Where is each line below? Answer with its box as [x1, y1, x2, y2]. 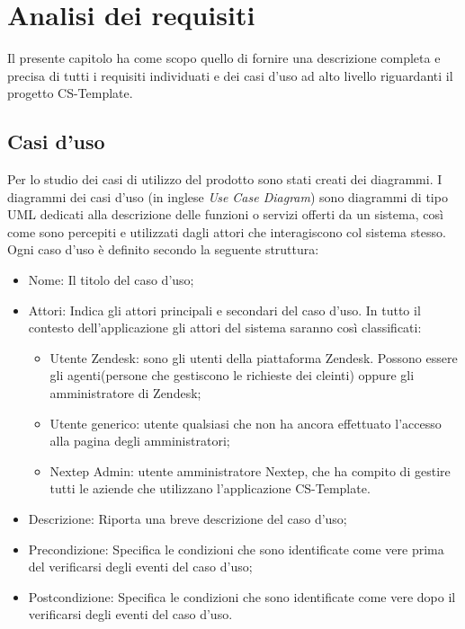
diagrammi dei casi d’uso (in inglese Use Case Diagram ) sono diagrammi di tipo [7, 187, 448, 206]
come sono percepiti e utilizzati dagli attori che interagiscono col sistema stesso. [7, 222, 446, 241]
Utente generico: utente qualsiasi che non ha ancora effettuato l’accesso [49, 413, 442, 432]
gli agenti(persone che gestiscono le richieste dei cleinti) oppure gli [49, 366, 415, 385]
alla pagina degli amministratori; [49, 431, 230, 450]
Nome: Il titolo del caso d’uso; [28, 270, 194, 289]
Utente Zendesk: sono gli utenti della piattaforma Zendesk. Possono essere [49, 348, 458, 367]
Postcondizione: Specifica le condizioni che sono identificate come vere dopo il [28, 587, 456, 606]
